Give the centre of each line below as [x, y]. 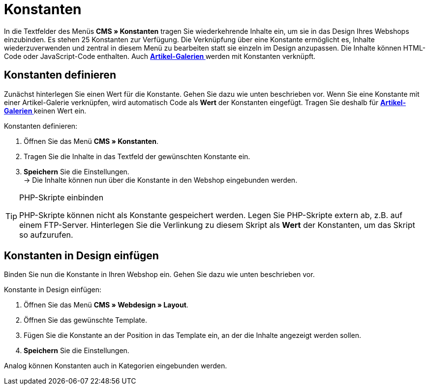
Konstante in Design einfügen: [53, 290]
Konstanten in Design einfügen [81, 256]
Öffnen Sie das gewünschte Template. [85, 320]
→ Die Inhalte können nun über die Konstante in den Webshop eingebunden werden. [161, 180]
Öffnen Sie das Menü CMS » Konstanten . [91, 141]
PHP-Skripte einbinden [61, 197]
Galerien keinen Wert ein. [45, 111]
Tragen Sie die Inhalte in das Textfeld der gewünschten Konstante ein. [137, 156]
